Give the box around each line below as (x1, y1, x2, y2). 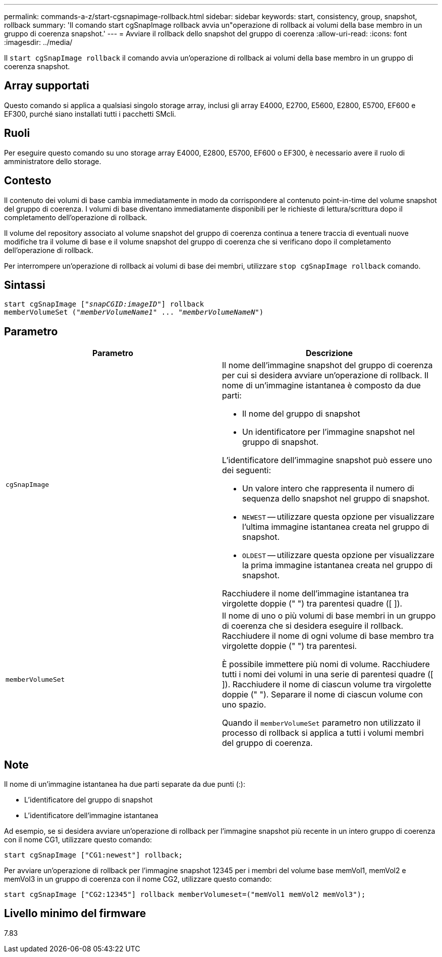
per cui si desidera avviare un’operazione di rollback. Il (222, 370, 429, 381)
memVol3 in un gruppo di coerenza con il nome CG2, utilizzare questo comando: (4, 875, 272, 884)
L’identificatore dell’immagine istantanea (24, 811, 158, 820)
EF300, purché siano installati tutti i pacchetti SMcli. (4, 109, 176, 118)
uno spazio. (222, 699, 266, 710)
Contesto (4, 174, 51, 187)
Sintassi (4, 278, 45, 291)
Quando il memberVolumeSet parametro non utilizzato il (222, 718, 421, 728)
